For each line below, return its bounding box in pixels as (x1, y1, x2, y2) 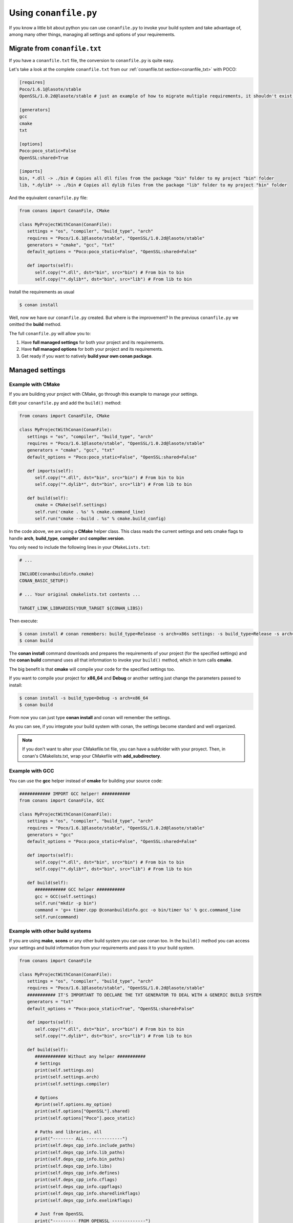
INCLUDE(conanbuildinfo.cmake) (19, 571, 95, 577)
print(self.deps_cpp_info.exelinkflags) (35, 1198, 133, 1203)
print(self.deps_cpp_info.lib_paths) (35, 1150, 126, 1155)
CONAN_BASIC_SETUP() (19, 578, 68, 584)
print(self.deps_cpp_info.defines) (35, 1170, 120, 1176)
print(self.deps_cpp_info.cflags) (35, 1177, 117, 1182)
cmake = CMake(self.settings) (35, 502, 107, 508)
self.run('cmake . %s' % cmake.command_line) (35, 509, 146, 515)
